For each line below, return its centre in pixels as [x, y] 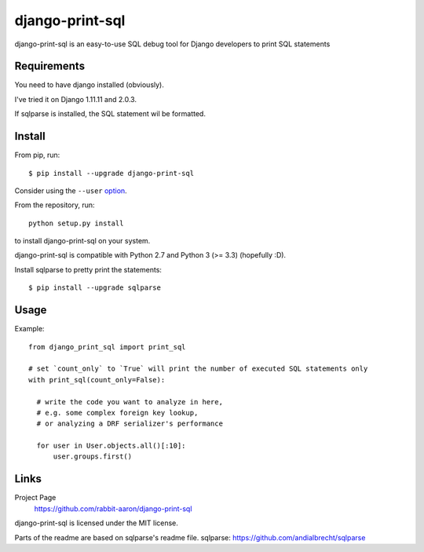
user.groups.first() [93, 457]
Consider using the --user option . [71, 190]
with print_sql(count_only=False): [97, 380]
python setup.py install [76, 223]
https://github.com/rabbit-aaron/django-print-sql [113, 508]
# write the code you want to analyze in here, [130, 402]
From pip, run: [37, 155]
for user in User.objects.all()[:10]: [111, 446]
